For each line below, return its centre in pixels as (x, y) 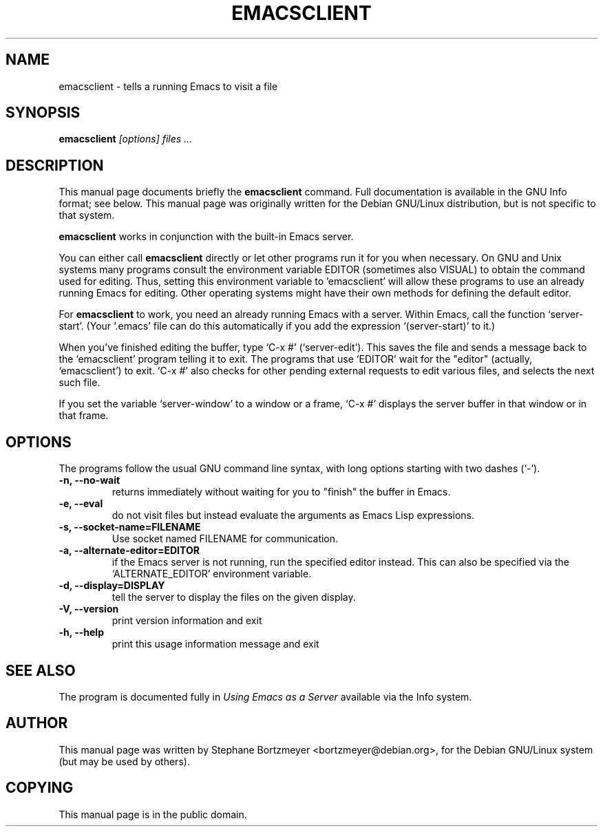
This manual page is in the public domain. (153, 814)
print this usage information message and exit (215, 644)
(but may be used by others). (124, 761)
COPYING (40, 788)
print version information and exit (187, 621)
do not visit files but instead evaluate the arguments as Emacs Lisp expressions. (293, 515)
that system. (87, 215)
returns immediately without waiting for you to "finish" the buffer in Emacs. (281, 492)
